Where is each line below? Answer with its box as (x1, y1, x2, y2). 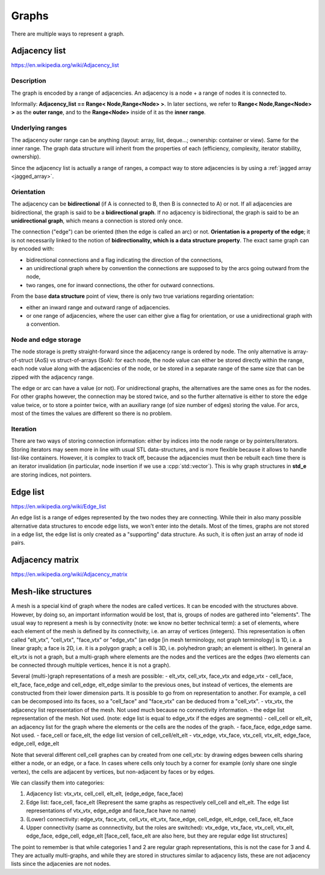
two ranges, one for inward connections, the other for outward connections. (26, 281, 215, 289)
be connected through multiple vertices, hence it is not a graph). (11, 661, 171, 669)
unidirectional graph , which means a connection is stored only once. (11, 217, 183, 224)
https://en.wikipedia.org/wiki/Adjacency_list (11, 62, 120, 69)
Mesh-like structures (11, 587, 92, 597)
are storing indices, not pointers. (11, 471, 92, 478)
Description (11, 77, 46, 85)
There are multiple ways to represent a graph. (11, 30, 125, 37)
